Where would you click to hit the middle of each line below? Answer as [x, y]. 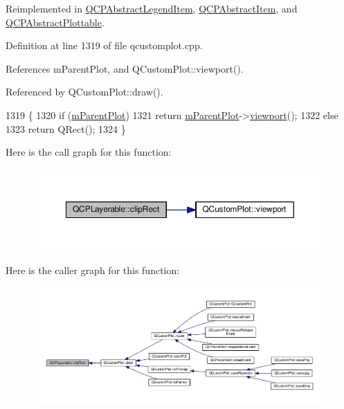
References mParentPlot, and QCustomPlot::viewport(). [125, 68]
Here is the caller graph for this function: [93, 270]
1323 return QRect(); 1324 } [66, 128]
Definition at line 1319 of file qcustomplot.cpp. [104, 45]
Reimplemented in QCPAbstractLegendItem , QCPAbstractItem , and [152, 8]
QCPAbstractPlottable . [55, 22]
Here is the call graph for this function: [89, 152]
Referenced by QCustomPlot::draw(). [84, 92]
